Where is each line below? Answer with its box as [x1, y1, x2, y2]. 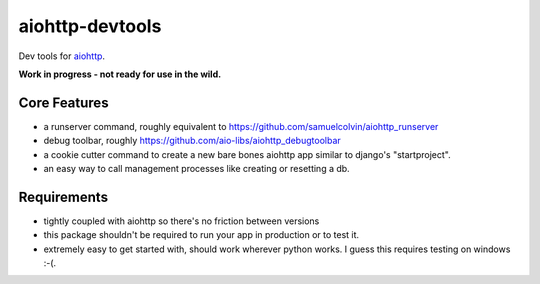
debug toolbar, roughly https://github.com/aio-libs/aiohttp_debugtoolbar [43, 135, 342, 147]
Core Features [18, 94, 109, 111]
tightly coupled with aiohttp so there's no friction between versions [43, 215, 320, 227]
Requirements [18, 188, 109, 205]
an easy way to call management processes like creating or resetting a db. [43, 163, 350, 175]
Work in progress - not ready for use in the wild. [18, 68, 222, 80]
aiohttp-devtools [18, 15, 162, 37]
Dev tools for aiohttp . [18, 50, 105, 62]
